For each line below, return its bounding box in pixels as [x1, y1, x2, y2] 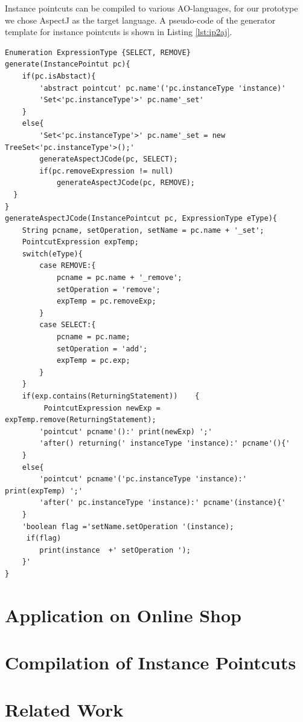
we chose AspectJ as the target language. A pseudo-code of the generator [5, 13, 276, 26]
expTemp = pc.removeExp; [56, 297, 156, 306]
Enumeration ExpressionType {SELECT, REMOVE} [5, 48, 191, 57]
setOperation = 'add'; [56, 344, 148, 353]
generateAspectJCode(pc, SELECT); [39, 155, 178, 164]
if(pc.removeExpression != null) [39, 166, 174, 175]
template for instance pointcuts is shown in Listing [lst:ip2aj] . [5, 25, 232, 38]
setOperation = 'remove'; [56, 285, 161, 294]
